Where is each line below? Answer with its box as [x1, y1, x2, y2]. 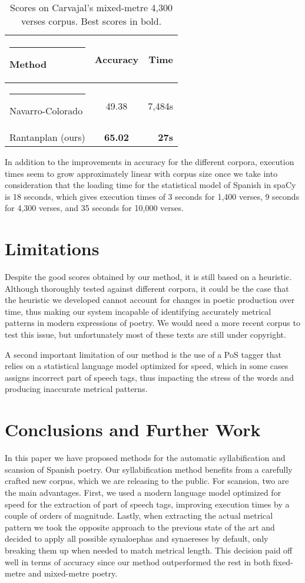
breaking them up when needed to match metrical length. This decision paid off [5, 544, 293, 556]
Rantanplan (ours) [9, 130, 85, 144]
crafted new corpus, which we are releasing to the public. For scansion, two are [5, 475, 289, 487]
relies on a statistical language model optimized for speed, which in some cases [5, 360, 289, 372]
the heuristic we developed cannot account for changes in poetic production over [5, 294, 295, 306]
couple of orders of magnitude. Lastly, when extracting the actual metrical [5, 509, 273, 522]
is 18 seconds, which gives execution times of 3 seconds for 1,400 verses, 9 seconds [5, 190, 300, 202]
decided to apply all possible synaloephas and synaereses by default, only [5, 532, 268, 545]
